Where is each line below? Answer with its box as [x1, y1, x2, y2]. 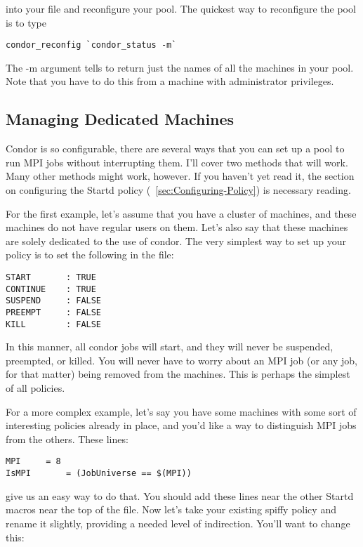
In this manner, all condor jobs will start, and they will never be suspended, [6, 339, 334, 354]
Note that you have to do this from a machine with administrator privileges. [6, 74, 334, 88]
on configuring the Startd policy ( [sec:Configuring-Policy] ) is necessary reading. [6, 183, 351, 197]
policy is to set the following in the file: [6, 247, 174, 262]
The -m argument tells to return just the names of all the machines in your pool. [6, 60, 354, 74]
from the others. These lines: [6, 431, 128, 446]
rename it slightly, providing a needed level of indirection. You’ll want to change [6, 515, 350, 530]
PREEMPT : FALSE [6, 307, 102, 317]
